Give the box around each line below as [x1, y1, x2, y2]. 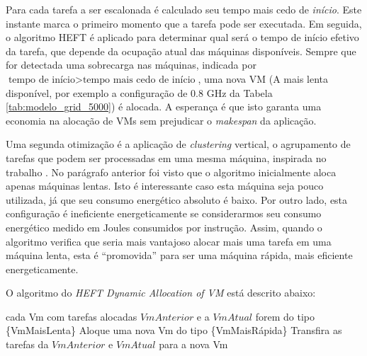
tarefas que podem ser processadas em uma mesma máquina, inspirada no [6, 150, 327, 165]
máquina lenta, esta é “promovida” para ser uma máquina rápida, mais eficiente [6, 248, 353, 263]
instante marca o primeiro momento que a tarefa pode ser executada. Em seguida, [6, 16, 362, 30]
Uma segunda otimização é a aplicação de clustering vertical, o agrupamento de [6, 137, 351, 151]
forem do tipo [255, 309, 315, 323]
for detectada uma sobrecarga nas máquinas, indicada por [6, 57, 256, 72]
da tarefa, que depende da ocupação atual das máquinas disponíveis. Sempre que [6, 43, 356, 58]
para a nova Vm [159, 337, 228, 352]
